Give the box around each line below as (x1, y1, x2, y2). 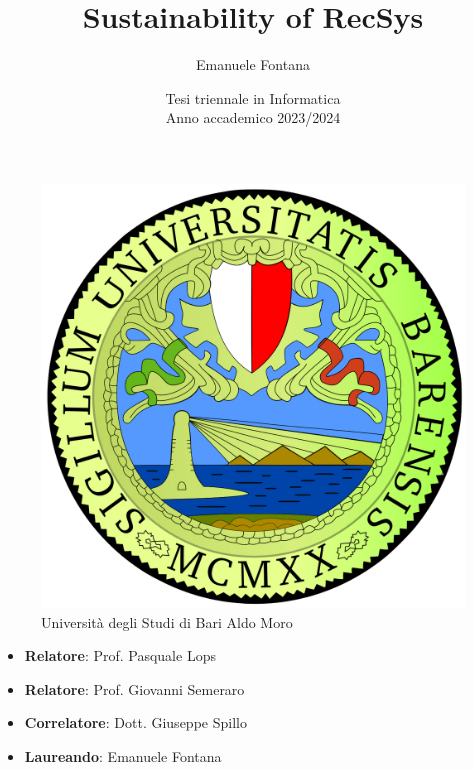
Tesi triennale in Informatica (165, 87, 341, 108)
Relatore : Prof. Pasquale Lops (24, 645, 216, 666)
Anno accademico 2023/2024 (165, 107, 341, 128)
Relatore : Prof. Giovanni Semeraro (24, 678, 245, 699)
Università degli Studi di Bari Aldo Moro (41, 611, 293, 632)
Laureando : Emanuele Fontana (24, 745, 222, 766)
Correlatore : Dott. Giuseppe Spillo (24, 712, 247, 733)
